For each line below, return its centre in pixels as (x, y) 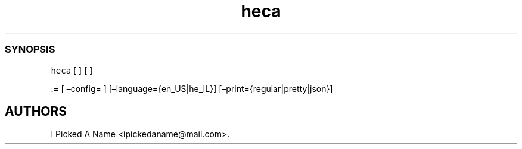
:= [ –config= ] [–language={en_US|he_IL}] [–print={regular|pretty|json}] (192, 88)
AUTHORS (36, 111)
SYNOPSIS (30, 50)
